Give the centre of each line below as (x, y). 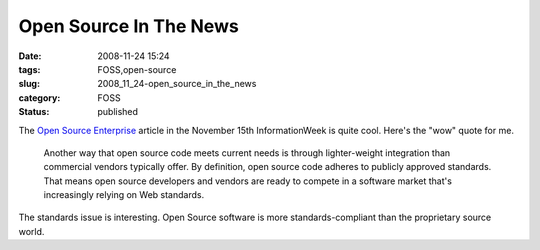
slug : (29, 84)
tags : (29, 69)
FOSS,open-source (137, 69)
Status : (34, 112)
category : (39, 97)
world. (31, 231)
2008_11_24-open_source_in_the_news (177, 84)
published (118, 112)
